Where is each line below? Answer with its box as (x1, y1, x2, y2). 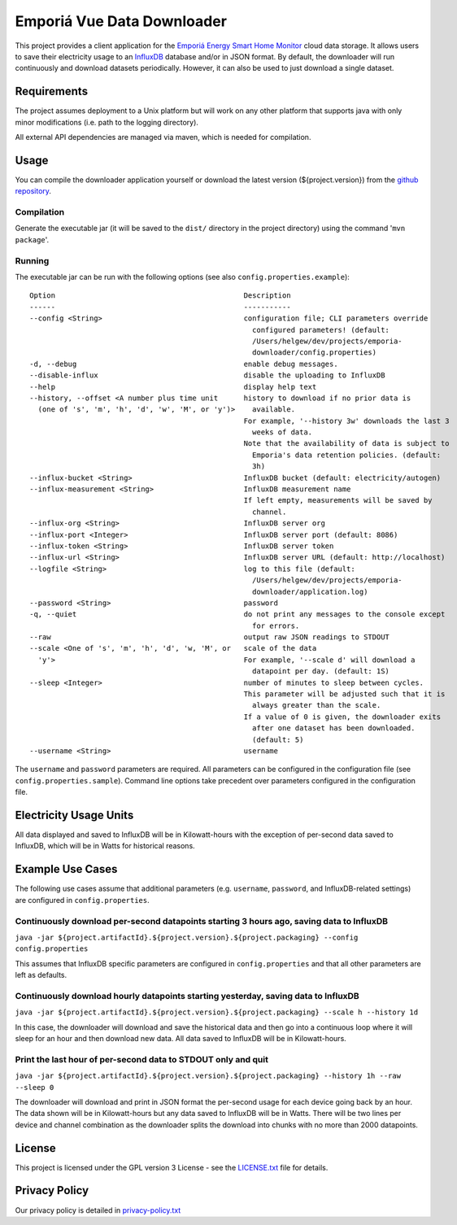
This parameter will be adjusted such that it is (243, 690, 446, 699)
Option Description (29, 291, 292, 300)
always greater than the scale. (252, 700, 381, 710)
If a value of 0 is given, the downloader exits (243, 712, 442, 721)
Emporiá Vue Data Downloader (15, 12, 228, 30)
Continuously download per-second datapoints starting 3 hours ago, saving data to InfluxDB (15, 915, 389, 926)
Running (15, 255, 50, 266)
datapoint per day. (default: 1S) (252, 667, 390, 676)
